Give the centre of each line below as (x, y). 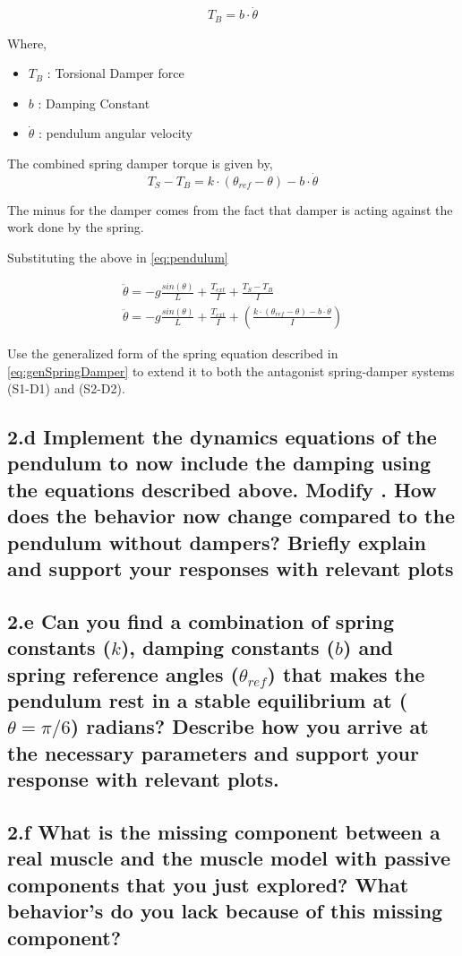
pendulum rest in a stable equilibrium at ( (208, 699)
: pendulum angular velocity (115, 133)
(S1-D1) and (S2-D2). (66, 388)
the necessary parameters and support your (213, 752)
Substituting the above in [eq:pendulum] (118, 258)
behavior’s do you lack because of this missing (225, 911)
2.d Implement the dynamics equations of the (222, 437)
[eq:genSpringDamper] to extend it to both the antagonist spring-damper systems (231, 370)
